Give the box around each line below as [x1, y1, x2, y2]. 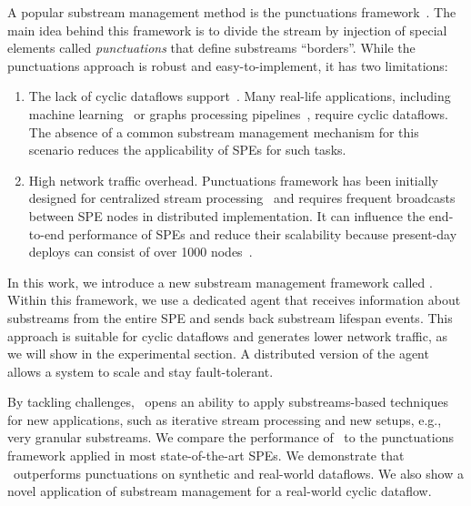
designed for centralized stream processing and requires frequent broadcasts [28, 188, 456, 207]
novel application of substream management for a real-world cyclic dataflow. [7, 481, 432, 501]
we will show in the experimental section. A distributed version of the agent [7, 344, 429, 363]
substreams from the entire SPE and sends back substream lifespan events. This [7, 308, 453, 327]
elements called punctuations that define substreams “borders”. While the [7, 38, 416, 57]
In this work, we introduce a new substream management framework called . [7, 272, 433, 291]
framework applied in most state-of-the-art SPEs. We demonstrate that [7, 446, 405, 465]
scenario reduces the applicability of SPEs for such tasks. [28, 140, 346, 159]
